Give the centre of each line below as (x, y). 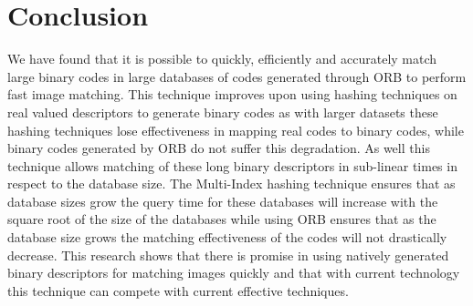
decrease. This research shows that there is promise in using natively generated (228, 255)
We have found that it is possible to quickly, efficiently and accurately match (222, 59)
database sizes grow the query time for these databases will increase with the (223, 201)
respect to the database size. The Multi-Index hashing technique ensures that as (231, 184)
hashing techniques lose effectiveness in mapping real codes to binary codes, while (236, 130)
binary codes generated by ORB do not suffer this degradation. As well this (219, 148)
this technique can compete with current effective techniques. (178, 290)
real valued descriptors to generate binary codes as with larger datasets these (223, 112)
